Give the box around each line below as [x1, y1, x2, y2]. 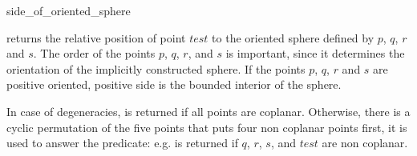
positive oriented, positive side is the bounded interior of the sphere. [6, 76, 342, 93]
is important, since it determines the [225, 45, 405, 62]
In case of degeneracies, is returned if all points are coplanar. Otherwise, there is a [6, 102, 411, 119]
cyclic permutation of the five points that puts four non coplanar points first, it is [6, 118, 407, 135]
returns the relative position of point [6, 29, 186, 46]
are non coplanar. [322, 134, 408, 151]
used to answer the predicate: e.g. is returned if [6, 134, 238, 151]
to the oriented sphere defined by [212, 29, 374, 46]
